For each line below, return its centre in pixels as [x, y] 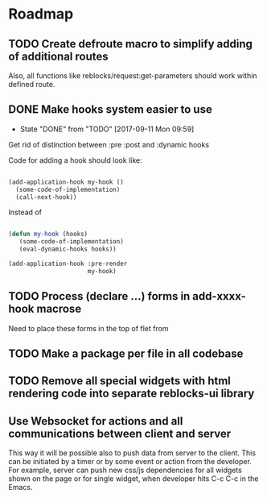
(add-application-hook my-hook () [66, 182]
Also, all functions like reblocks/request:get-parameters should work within [133, 76]
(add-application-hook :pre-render [68, 264]
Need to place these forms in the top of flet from [88, 328]
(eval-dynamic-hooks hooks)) [68, 249]
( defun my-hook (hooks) [48, 234]
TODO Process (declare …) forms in [99, 296]
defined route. [32, 84]
